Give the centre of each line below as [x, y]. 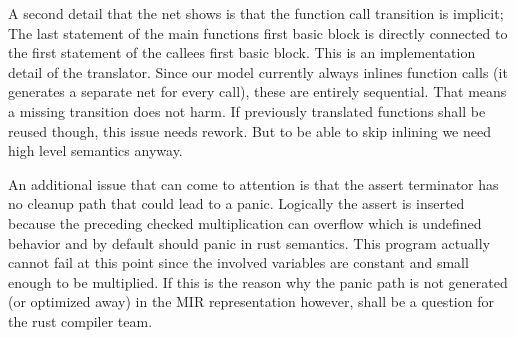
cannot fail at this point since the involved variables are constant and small [238, 262]
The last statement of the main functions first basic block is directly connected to [258, 32]
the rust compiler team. [80, 320]
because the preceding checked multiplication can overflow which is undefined [245, 222]
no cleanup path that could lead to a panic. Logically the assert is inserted [236, 203]
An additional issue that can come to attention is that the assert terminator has [253, 183]
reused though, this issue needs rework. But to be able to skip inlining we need [249, 130]
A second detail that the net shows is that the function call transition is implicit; [256, 13]
